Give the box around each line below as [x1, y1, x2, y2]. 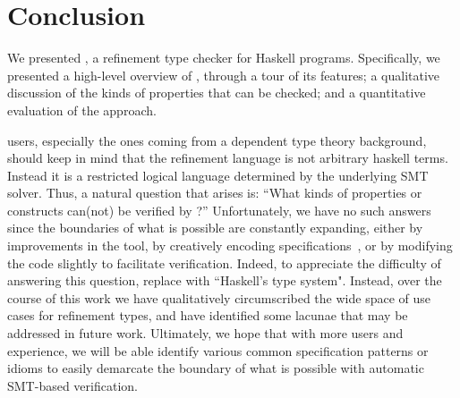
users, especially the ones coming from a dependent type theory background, [7, 131, 427, 149]
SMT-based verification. [7, 376, 138, 394]
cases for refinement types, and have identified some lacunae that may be [7, 306, 408, 325]
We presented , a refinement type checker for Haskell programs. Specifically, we [7, 48, 440, 67]
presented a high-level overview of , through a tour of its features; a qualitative [7, 65, 440, 84]
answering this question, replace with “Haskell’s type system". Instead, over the [7, 271, 442, 290]
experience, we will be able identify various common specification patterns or [7, 341, 429, 360]
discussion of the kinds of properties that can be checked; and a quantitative [7, 83, 426, 102]
